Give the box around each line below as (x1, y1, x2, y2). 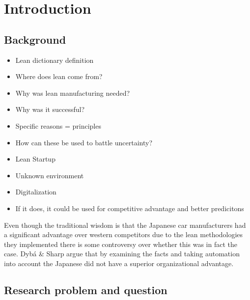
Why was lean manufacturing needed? (15, 87, 130, 98)
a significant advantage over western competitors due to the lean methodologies (4, 229, 243, 240)
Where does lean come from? (15, 71, 103, 82)
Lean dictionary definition (15, 55, 94, 65)
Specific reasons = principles (15, 120, 101, 131)
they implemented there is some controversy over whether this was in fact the (4, 239, 237, 249)
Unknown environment (15, 170, 84, 180)
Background (4, 31, 66, 47)
